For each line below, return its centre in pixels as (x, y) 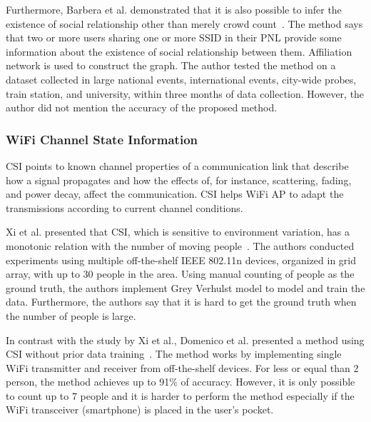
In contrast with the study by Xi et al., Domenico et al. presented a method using (185, 340)
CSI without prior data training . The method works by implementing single (174, 354)
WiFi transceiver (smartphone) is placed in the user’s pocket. (140, 410)
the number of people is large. (71, 315)
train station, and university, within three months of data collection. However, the (185, 93)
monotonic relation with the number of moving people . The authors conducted (180, 245)
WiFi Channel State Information (102, 139)
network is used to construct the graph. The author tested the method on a (171, 65)
